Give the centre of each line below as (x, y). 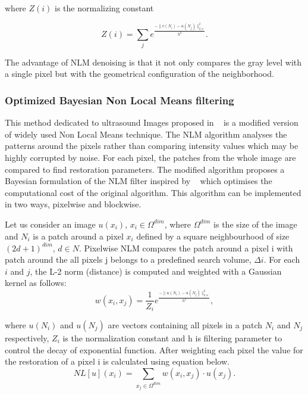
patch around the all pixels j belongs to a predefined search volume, (128, 259)
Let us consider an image (50, 224)
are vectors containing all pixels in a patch (185, 325)
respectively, (27, 338)
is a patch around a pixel (78, 236)
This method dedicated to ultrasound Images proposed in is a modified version (152, 122)
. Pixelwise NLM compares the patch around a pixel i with (186, 248)
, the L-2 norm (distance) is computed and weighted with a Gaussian (156, 271)
